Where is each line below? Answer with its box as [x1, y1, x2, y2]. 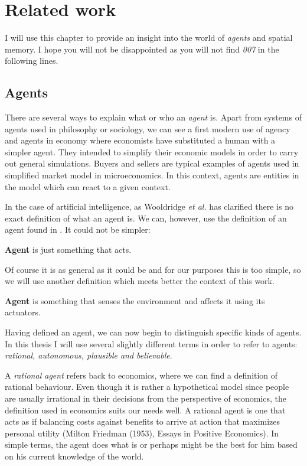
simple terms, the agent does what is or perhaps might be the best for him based [5, 438, 298, 451]
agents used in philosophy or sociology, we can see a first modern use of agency [5, 122, 290, 135]
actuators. [5, 306, 41, 318]
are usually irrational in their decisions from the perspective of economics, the [5, 392, 287, 404]
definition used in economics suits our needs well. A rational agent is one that [5, 403, 286, 416]
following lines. [5, 54, 58, 67]
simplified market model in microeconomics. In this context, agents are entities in [5, 169, 299, 181]
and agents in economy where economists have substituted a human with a [5, 134, 276, 146]
